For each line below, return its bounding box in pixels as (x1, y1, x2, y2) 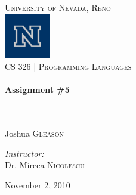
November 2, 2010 (5, 179, 70, 191)
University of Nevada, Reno (5, 1, 111, 13)
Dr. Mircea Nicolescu (5, 159, 85, 171)
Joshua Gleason (5, 127, 64, 140)
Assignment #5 (5, 83, 70, 96)
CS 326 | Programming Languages (5, 60, 132, 73)
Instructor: (5, 147, 44, 159)
